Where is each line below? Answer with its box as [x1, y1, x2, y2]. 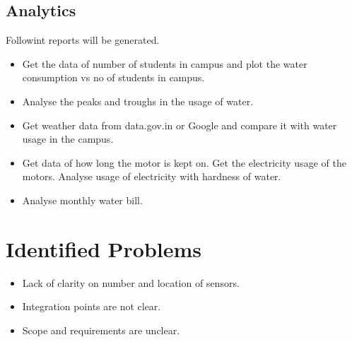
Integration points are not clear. [22, 299, 161, 314]
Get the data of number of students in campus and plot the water [22, 56, 307, 71]
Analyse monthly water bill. [22, 192, 143, 207]
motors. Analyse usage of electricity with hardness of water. [22, 169, 281, 184]
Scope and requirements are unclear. [22, 322, 180, 337]
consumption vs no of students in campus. [22, 70, 205, 85]
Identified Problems [6, 234, 202, 263]
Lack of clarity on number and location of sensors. [22, 275, 240, 290]
